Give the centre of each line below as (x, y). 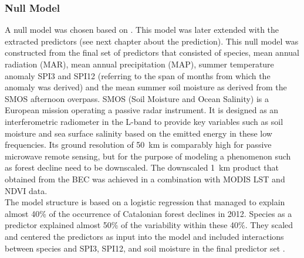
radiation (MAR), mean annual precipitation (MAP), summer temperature (139, 64)
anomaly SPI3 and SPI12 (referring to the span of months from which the (138, 75)
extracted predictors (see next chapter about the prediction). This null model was (152, 41)
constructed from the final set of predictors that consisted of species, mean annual (152, 52)
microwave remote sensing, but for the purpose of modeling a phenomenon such (148, 156)
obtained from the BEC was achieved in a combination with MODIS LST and (145, 179)
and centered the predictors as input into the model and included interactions (144, 236)
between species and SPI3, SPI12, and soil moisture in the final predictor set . (145, 248)
